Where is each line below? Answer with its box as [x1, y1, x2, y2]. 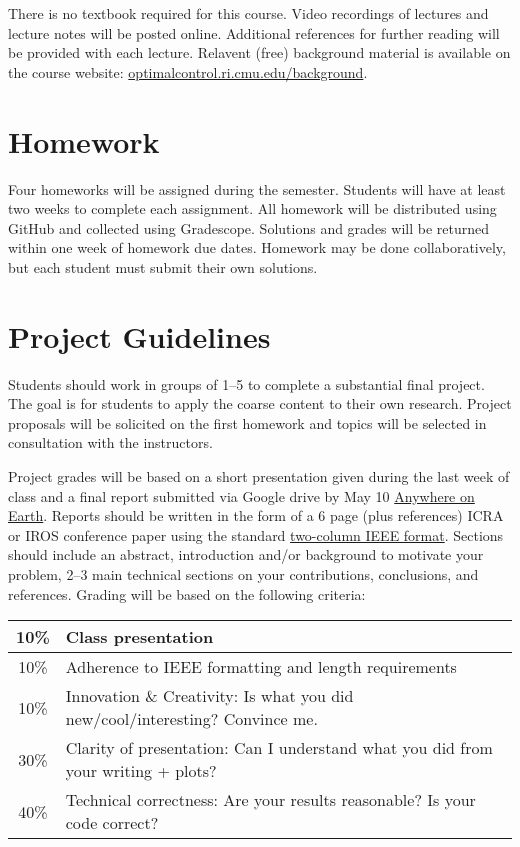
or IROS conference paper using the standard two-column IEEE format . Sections [8, 524, 504, 545]
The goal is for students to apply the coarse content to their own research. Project [8, 393, 512, 414]
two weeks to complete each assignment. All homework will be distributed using [8, 198, 497, 219]
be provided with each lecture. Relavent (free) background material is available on [8, 42, 511, 63]
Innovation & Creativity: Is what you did [65, 684, 354, 708]
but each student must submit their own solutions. [8, 256, 318, 277]
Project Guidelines [8, 315, 271, 356]
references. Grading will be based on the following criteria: [8, 583, 366, 604]
